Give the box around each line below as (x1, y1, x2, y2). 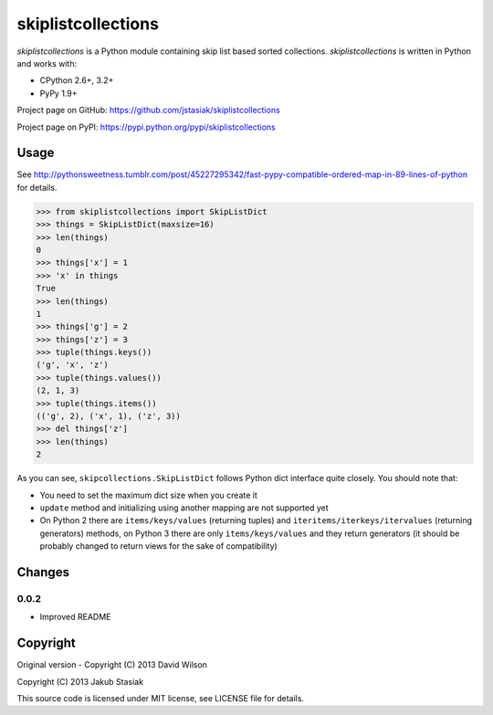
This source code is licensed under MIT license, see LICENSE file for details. (16, 692, 305, 703)
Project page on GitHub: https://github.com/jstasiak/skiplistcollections (16, 105, 280, 116)
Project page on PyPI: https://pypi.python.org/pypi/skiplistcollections (16, 121, 276, 132)
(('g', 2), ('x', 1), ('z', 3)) (36, 411, 182, 422)
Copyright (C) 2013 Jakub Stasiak (16, 676, 144, 687)
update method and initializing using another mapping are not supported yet (39, 502, 329, 513)
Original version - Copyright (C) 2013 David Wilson (16, 659, 207, 670)
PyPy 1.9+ (39, 88, 78, 99)
